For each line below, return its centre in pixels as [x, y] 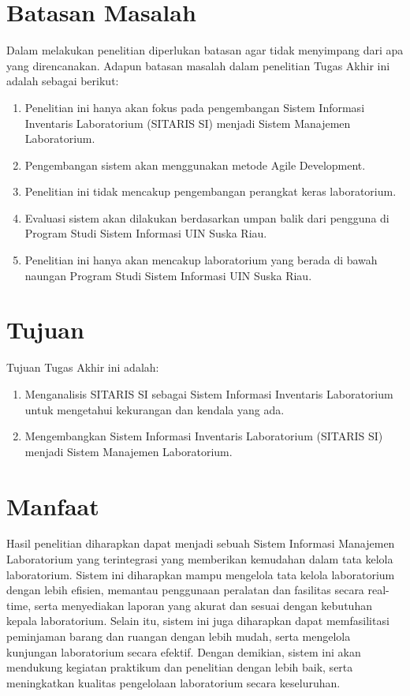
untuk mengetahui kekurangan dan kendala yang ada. [155, 409]
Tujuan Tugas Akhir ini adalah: [83, 367]
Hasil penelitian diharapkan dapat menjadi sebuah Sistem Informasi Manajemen [201, 543]
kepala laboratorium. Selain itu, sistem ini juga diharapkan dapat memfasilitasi [198, 621]
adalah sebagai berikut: [63, 81]
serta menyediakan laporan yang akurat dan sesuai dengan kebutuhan [203, 605]
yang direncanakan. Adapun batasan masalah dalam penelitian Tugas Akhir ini [198, 65]
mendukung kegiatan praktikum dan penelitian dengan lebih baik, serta [180, 667]
